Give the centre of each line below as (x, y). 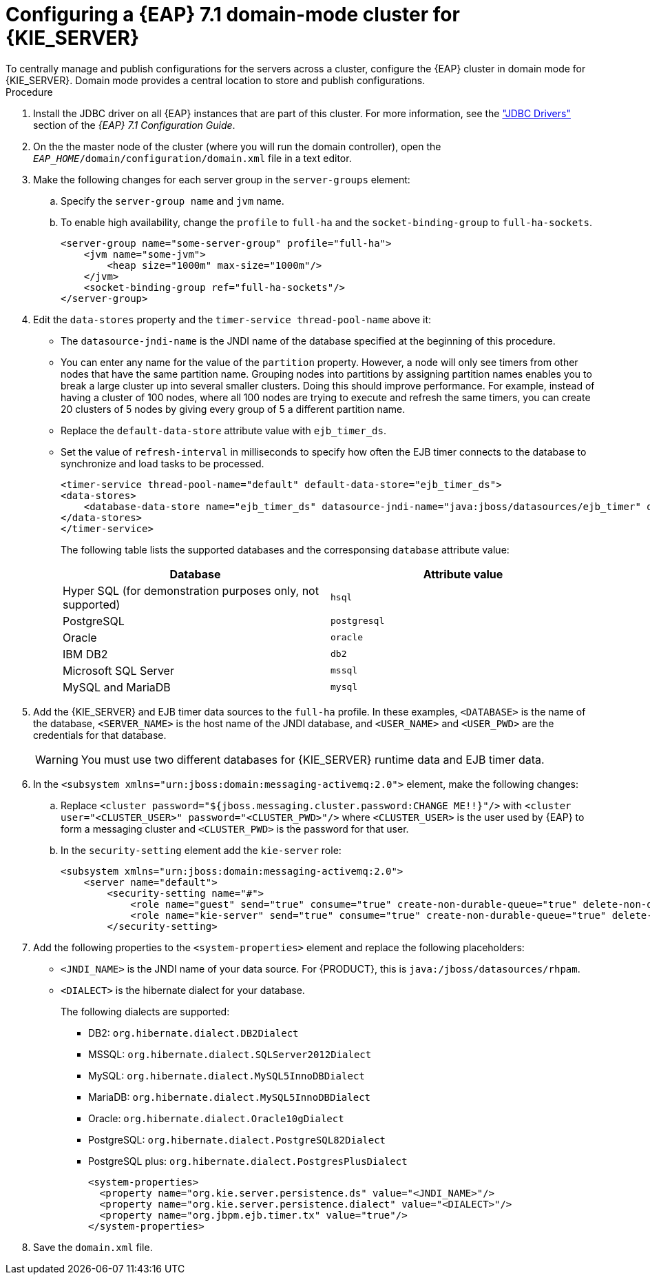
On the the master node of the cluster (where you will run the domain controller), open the (237, 146)
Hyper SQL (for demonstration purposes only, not (191, 590)
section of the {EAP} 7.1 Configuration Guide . (134, 125)
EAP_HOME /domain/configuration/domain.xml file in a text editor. (192, 158)
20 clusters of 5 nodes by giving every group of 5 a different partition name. (233, 409)
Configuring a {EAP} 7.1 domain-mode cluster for (233, 14)
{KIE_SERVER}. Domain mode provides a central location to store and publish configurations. (216, 80)
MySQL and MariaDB (117, 687)
